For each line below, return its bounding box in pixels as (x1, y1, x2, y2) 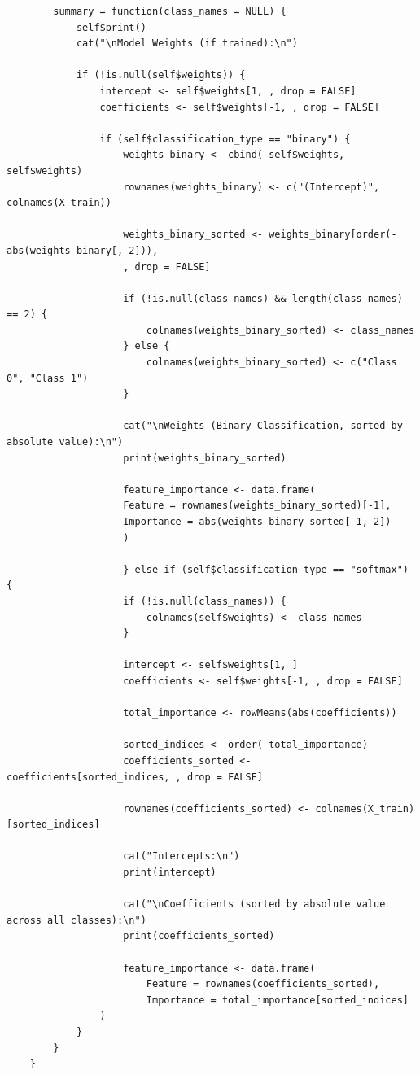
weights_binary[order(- (269, 229, 397, 241)
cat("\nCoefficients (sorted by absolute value (123, 898, 386, 911)
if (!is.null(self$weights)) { (76, 69, 246, 81)
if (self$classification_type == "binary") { (99, 133, 351, 145)
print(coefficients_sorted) (123, 930, 275, 942)
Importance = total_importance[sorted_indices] (146, 994, 409, 1006)
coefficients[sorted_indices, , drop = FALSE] (7, 771, 263, 783)
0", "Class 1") (7, 372, 89, 384)
